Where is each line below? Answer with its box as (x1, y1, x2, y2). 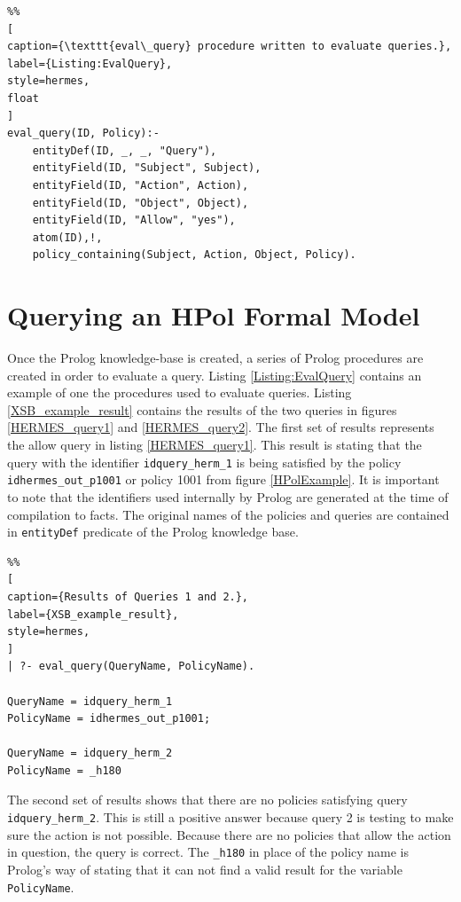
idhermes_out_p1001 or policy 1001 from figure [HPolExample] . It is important (7, 470, 440, 489)
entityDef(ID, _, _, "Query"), (32, 144, 217, 157)
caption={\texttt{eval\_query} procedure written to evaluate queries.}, (7, 40, 452, 53)
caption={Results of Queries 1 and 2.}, (7, 590, 249, 603)
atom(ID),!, (32, 231, 103, 244)
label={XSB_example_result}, (7, 608, 179, 621)
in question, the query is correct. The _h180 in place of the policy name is (7, 843, 410, 861)
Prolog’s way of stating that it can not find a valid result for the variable (7, 859, 402, 878)
